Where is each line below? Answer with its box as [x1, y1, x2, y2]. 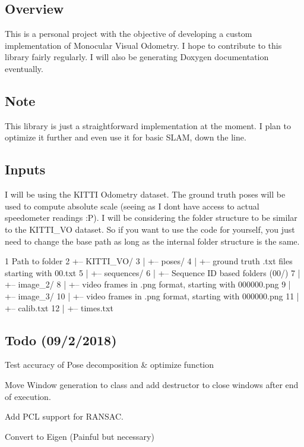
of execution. [5, 390, 51, 402]
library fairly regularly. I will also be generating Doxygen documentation [5, 51, 269, 63]
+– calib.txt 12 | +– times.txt [5, 301, 113, 314]
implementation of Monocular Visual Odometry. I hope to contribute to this [5, 39, 282, 51]
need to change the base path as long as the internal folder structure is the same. [5, 235, 300, 247]
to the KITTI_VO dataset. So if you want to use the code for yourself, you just [5, 223, 295, 235]
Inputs [5, 160, 46, 179]
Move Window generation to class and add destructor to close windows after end [5, 378, 299, 390]
